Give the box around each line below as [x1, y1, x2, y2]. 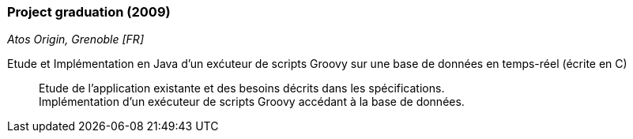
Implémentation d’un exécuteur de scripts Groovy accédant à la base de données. [39, 95, 465, 109]
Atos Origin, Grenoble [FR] [7, 32, 144, 47]
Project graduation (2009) [7, 4, 171, 20]
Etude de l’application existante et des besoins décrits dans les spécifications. [39, 81, 445, 96]
